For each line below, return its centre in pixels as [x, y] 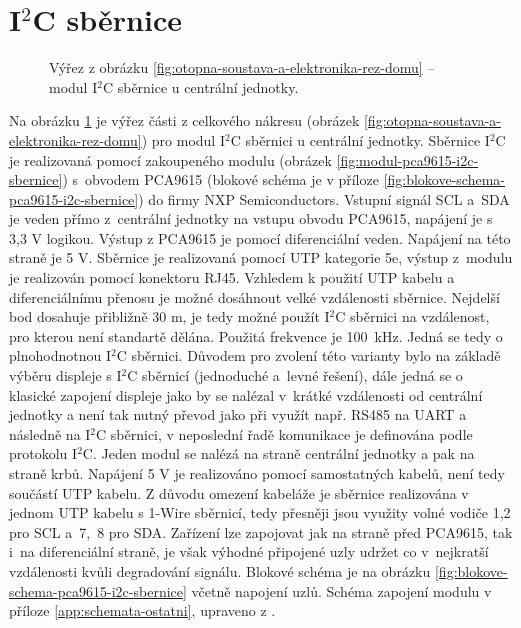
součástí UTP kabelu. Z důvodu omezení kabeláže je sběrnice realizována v [239, 492]
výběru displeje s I [65, 375]
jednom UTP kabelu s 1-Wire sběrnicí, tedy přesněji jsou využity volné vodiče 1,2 [260, 512]
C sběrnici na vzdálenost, [412, 316]
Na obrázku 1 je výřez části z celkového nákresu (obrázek [184, 120]
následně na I [50, 433]
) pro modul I [183, 139]
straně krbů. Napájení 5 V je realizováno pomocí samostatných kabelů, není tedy [257, 473]
